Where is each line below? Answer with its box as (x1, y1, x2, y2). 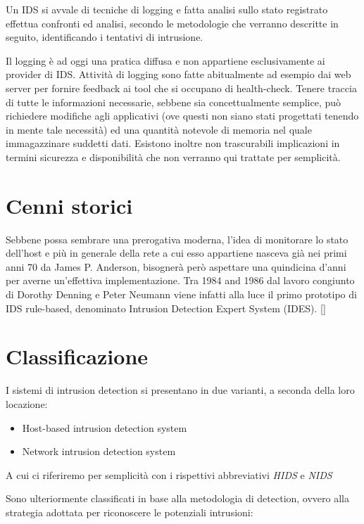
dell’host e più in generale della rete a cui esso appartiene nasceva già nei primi (6, 245, 347, 260)
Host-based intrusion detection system (22, 420, 187, 435)
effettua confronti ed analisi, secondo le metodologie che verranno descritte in (6, 15, 339, 30)
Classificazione (6, 342, 149, 371)
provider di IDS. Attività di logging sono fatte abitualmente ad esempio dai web (6, 67, 351, 82)
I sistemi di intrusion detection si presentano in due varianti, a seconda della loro (6, 383, 355, 397)
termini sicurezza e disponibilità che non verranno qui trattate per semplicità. (6, 149, 341, 164)
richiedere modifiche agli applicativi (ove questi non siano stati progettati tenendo (6, 108, 359, 123)
